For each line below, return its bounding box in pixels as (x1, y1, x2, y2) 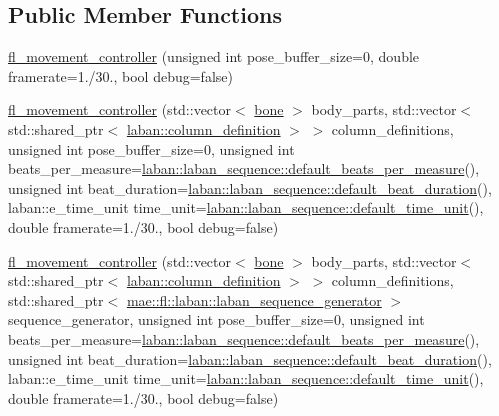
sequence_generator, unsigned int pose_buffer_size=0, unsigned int (8, 309, 425, 330)
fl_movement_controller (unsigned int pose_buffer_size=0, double (8, 46, 420, 67)
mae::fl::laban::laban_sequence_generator (126, 289, 382, 310)
